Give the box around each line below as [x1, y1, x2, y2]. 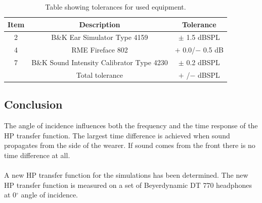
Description [79, 19, 120, 29]
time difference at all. [4, 150, 70, 161]
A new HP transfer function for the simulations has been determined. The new [4, 170, 248, 180]
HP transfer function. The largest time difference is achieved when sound [4, 130, 230, 140]
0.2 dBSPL [186, 57, 220, 68]
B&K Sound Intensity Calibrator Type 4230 [31, 57, 168, 68]
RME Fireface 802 [71, 44, 128, 55]
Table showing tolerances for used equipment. [45, 2, 186, 12]
